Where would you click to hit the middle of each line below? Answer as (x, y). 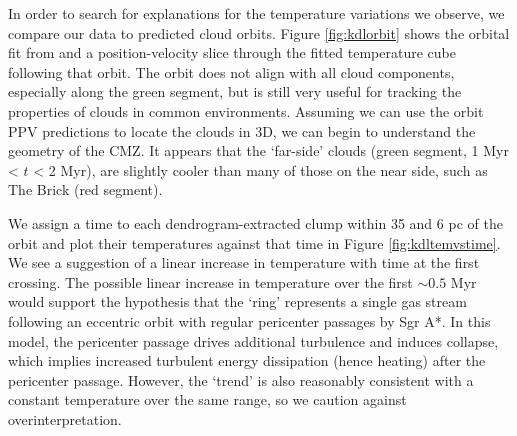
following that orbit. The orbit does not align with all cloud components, (231, 71)
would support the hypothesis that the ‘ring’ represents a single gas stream (237, 301)
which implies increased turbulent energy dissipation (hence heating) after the (247, 360)
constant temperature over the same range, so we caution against (207, 399)
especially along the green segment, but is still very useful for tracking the (235, 91)
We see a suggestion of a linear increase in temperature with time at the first (244, 262)
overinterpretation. (65, 418)
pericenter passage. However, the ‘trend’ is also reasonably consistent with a (241, 379)
